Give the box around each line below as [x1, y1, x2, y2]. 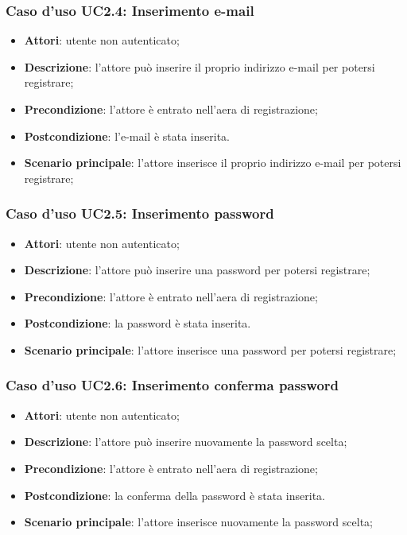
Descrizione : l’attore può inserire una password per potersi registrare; [24, 262, 370, 278]
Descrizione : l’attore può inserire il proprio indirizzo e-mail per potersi [24, 58, 375, 75]
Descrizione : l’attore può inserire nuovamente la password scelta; [24, 433, 347, 450]
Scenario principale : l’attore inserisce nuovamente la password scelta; [24, 514, 373, 530]
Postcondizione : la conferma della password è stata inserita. [24, 487, 325, 503]
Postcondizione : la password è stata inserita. [24, 315, 251, 331]
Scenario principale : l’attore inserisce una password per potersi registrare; [24, 341, 397, 358]
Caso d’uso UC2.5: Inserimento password [6, 204, 274, 223]
